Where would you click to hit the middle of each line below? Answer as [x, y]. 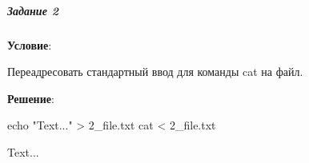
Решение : [31, 98]
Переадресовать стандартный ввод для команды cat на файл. [155, 72]
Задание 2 [33, 10]
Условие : [30, 44]
